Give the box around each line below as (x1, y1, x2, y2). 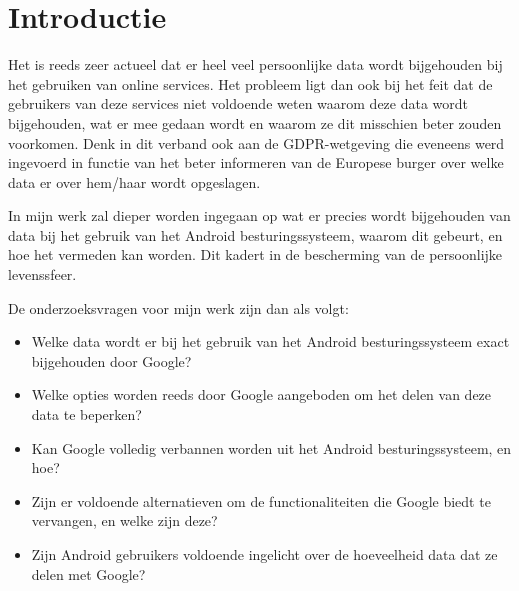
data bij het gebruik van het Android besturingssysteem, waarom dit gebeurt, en (8, 224, 503, 245)
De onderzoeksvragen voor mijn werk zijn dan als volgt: (8, 297, 349, 318)
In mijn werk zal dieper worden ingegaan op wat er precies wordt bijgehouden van (8, 205, 511, 226)
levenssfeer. (8, 264, 77, 285)
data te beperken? (31, 404, 142, 425)
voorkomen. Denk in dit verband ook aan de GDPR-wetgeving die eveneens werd (8, 132, 505, 153)
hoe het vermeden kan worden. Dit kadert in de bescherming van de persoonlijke (8, 244, 503, 265)
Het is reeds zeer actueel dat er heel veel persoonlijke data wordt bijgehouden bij (8, 54, 503, 75)
